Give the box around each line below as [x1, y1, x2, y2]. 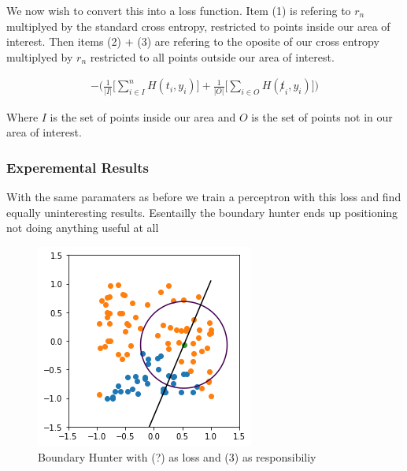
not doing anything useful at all [6, 219, 159, 236]
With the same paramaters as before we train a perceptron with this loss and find [6, 189, 401, 205]
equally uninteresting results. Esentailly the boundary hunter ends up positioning [6, 204, 398, 220]
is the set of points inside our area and [50, 108, 236, 125]
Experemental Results [6, 157, 150, 177]
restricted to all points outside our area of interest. [90, 48, 335, 65]
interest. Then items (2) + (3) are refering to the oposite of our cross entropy [6, 33, 379, 50]
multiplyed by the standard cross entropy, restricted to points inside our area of [6, 17, 390, 34]
